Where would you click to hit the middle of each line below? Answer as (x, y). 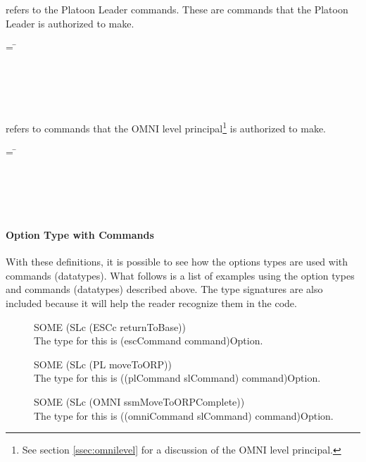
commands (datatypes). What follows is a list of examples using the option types (180, 275)
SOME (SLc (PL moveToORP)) (103, 364)
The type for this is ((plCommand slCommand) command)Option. (177, 378)
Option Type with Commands (80, 234)
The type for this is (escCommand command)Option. (149, 341)
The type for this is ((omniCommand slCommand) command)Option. (184, 415)
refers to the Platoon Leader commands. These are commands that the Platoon (177, 9)
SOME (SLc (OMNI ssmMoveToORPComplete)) (139, 401)
